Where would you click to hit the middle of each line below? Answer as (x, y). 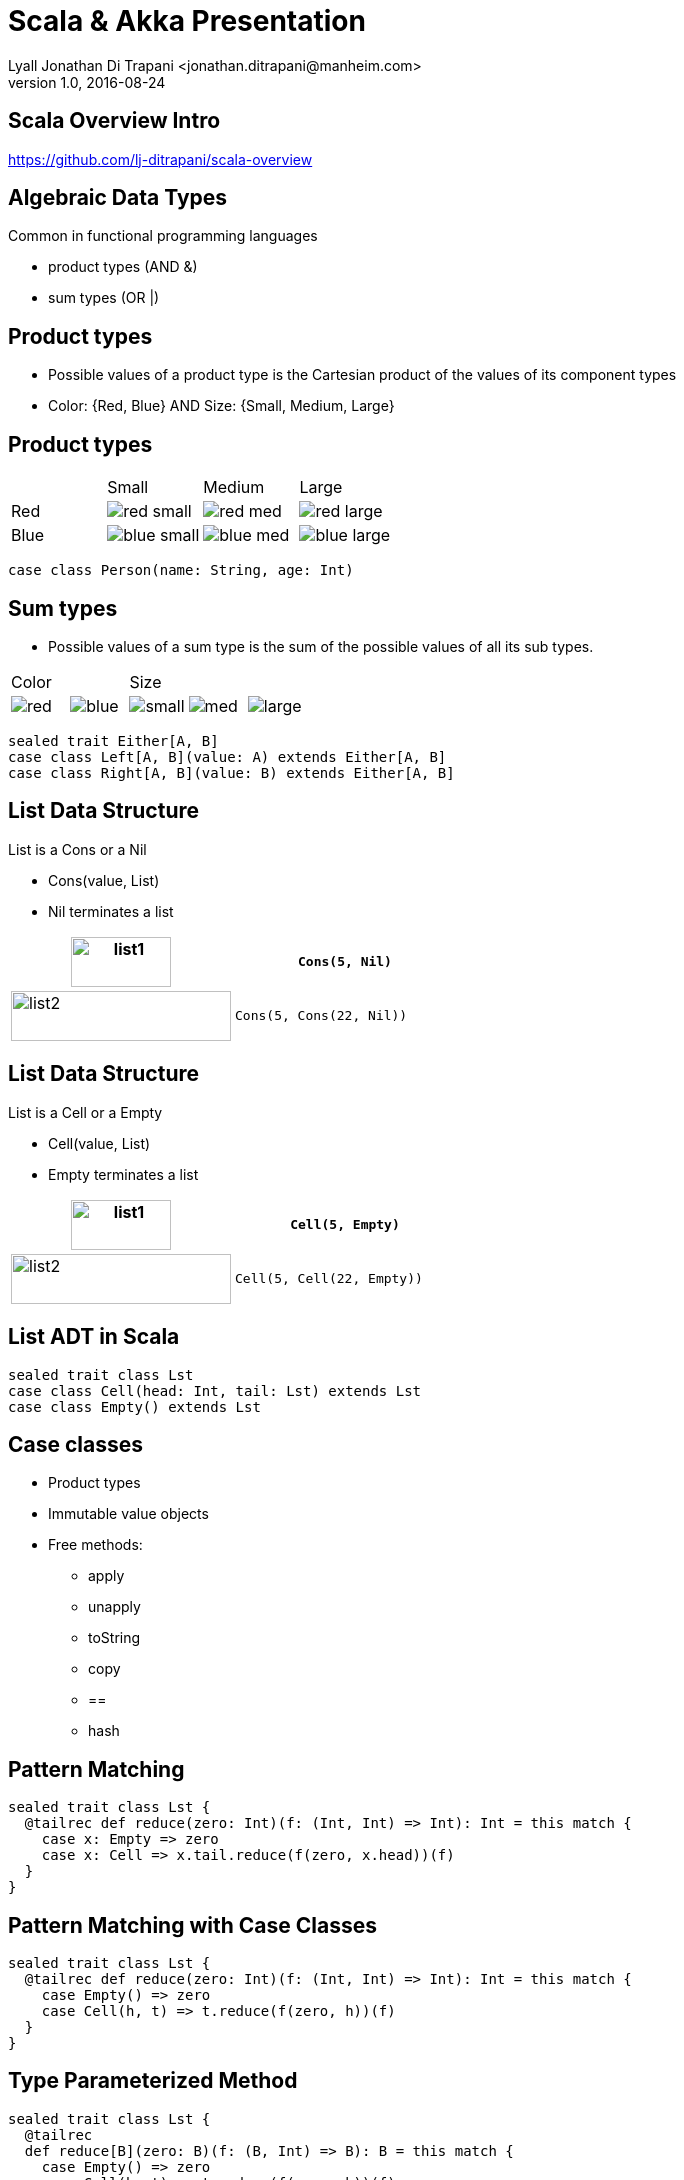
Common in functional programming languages (163, 236)
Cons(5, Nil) (345, 962)
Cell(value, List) (99, 1143)
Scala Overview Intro (114, 121)
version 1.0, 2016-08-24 (87, 82)
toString (114, 1638)
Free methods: (95, 1545)
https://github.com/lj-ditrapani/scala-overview (160, 159)
